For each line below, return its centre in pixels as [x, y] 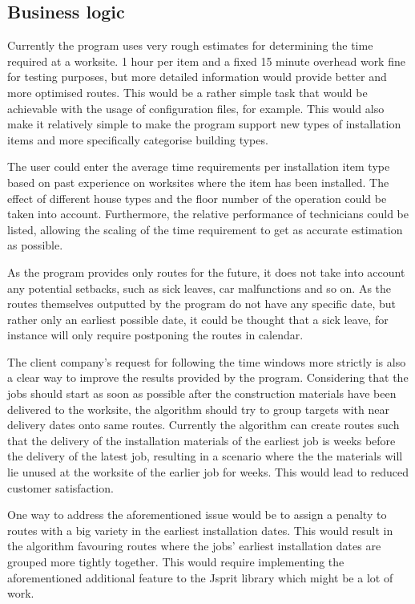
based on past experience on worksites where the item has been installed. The [198, 182]
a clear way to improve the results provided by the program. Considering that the [208, 377]
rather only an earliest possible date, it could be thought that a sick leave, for [198, 319]
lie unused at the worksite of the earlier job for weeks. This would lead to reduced [208, 472]
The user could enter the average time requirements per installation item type [199, 166]
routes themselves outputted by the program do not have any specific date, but [201, 304]
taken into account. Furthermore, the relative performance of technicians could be [208, 214]
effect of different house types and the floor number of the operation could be [197, 198]
